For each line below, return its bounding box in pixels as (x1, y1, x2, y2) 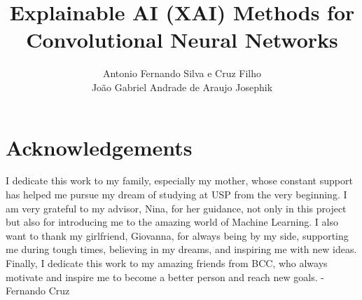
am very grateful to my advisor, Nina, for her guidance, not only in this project (6, 200, 347, 215)
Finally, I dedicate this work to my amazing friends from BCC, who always (6, 256, 328, 270)
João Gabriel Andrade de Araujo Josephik (91, 79, 273, 94)
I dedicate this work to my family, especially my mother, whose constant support (6, 173, 353, 188)
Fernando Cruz (6, 283, 70, 298)
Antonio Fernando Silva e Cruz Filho (102, 66, 262, 81)
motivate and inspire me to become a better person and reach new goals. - (6, 269, 324, 284)
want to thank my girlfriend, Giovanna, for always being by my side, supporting (6, 228, 349, 243)
